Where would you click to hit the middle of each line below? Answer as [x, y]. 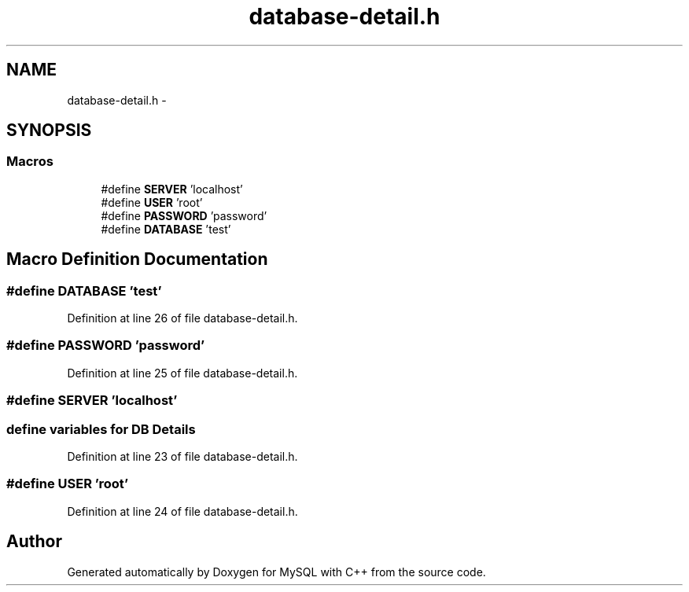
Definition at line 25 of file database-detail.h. [182, 373]
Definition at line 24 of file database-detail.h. [182, 511]
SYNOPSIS [49, 131]
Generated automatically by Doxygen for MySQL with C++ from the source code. [276, 572]
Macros [30, 162]
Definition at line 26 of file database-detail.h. [182, 318]
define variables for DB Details [101, 429]
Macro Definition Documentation [137, 259]
